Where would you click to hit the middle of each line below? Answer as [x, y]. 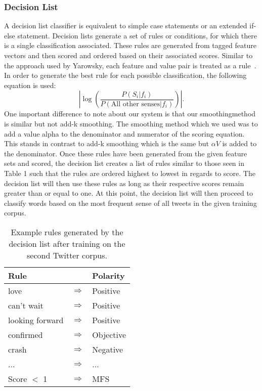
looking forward [36, 320]
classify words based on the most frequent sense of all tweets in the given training [130, 203]
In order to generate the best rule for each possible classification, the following [125, 75]
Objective [109, 334]
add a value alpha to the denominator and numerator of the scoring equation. [124, 133]
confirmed [26, 334]
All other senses [136, 104]
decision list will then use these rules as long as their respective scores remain [124, 183]
